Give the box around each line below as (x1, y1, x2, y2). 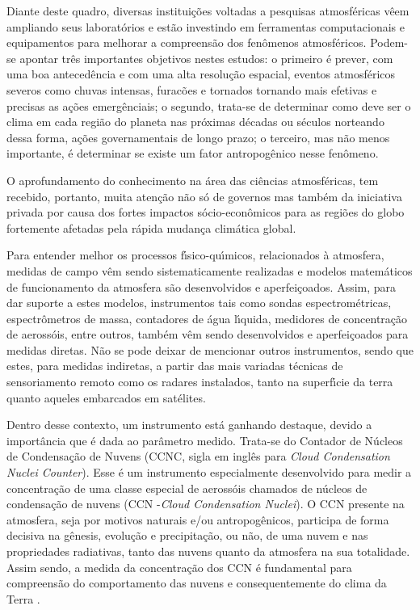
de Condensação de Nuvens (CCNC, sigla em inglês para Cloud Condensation (6, 448, 390, 465)
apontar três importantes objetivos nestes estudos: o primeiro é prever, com (19, 49, 393, 66)
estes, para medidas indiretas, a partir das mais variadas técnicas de (6, 357, 343, 374)
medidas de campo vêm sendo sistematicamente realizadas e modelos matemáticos (6, 262, 413, 279)
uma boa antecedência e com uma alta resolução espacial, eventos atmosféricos (6, 65, 396, 82)
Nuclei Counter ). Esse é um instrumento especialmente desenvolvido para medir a (6, 464, 412, 481)
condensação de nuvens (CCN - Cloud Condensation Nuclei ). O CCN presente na (6, 495, 405, 512)
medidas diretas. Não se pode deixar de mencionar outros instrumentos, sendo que (6, 341, 414, 358)
